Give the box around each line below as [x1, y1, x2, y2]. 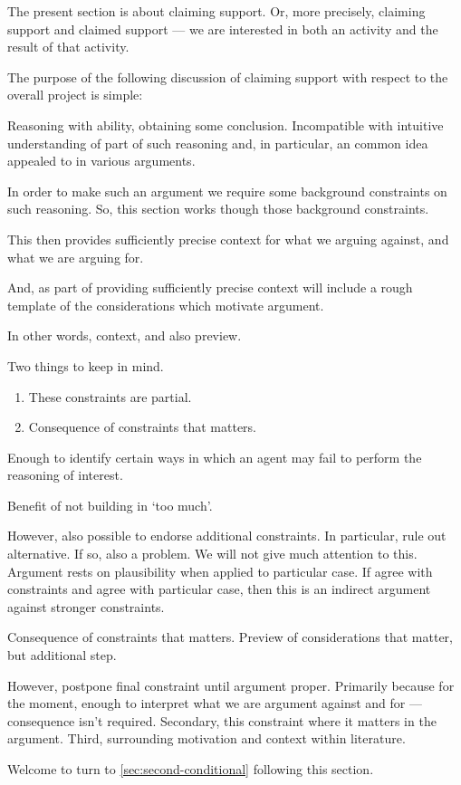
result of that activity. [7, 37, 130, 56]
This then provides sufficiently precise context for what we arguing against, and [7, 229, 449, 248]
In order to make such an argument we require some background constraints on [7, 181, 447, 200]
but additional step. [7, 646, 117, 665]
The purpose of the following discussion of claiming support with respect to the [7, 67, 448, 86]
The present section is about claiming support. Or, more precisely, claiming [7, 2, 426, 20]
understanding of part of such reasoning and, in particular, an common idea [7, 133, 428, 152]
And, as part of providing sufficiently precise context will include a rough [7, 278, 413, 297]
